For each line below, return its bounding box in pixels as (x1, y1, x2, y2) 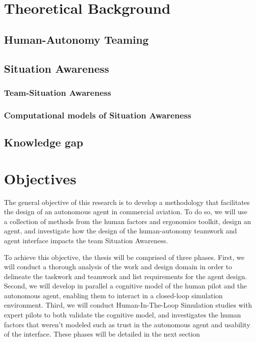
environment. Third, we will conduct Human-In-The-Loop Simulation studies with (4, 300, 252, 310)
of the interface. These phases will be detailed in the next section (4, 329, 200, 339)
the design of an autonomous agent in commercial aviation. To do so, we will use (4, 206, 248, 217)
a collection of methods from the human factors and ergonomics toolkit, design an (4, 216, 251, 226)
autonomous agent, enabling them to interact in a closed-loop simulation (4, 290, 223, 300)
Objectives (4, 168, 76, 188)
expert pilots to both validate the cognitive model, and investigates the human (4, 310, 241, 320)
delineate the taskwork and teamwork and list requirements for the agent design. (4, 271, 247, 281)
